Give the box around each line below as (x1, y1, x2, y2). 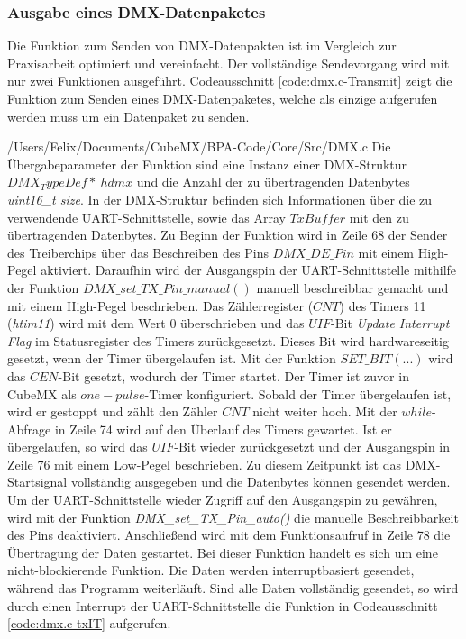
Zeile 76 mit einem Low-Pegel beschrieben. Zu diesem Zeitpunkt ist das (7, 454, 402, 473)
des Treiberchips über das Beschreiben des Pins (7, 242, 269, 261)
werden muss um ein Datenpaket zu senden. (7, 106, 250, 125)
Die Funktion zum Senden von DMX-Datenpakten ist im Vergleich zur (7, 36, 397, 55)
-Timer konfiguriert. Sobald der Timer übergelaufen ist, (144, 384, 452, 403)
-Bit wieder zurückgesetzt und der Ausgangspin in (174, 437, 451, 456)
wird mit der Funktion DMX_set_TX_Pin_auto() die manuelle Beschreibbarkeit (7, 507, 459, 526)
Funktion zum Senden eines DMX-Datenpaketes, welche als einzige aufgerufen (7, 89, 438, 107)
